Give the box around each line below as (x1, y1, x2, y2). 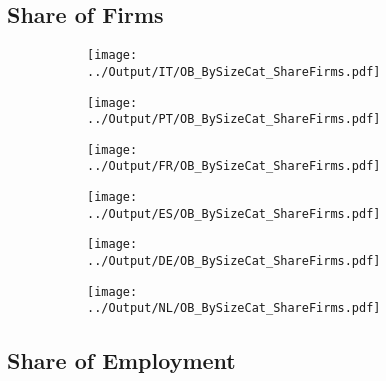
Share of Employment (7, 345, 236, 376)
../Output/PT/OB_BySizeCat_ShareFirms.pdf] (87, 112, 381, 127)
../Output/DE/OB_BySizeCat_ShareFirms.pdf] (87, 254, 381, 269)
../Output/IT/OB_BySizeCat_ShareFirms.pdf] (87, 64, 381, 79)
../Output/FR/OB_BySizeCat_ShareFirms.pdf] (87, 159, 381, 174)
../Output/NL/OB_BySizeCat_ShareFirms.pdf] (87, 301, 381, 316)
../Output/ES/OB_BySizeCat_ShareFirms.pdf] (87, 206, 381, 221)
